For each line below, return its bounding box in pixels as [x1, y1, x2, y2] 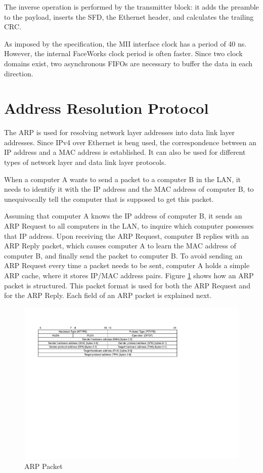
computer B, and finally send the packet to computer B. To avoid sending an [4, 250, 243, 261]
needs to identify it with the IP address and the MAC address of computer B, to [4, 184, 254, 194]
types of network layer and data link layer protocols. [4, 157, 166, 167]
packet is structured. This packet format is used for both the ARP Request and [4, 280, 250, 290]
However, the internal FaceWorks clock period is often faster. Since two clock [4, 48, 243, 59]
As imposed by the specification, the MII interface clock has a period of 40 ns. [4, 38, 247, 49]
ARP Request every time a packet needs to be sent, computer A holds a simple [4, 260, 250, 271]
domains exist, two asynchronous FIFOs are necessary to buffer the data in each [4, 58, 253, 68]
